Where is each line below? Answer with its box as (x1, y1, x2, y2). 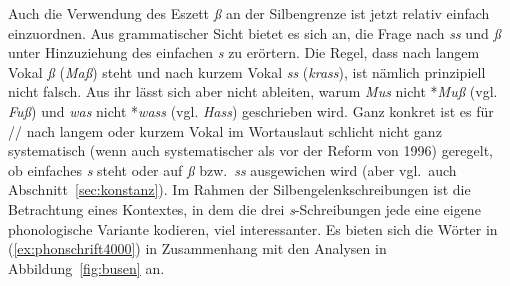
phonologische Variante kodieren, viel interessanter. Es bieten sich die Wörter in (8, 218, 498, 239)
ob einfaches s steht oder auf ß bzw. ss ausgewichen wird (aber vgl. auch (8, 159, 457, 180)
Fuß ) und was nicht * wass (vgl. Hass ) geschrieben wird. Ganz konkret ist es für (8, 100, 494, 121)
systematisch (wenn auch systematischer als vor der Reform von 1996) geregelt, (8, 140, 494, 161)
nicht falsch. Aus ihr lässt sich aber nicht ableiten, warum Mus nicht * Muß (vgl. (8, 81, 498, 102)
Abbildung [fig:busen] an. (8, 257, 165, 278)
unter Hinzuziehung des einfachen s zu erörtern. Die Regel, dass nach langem (8, 42, 480, 63)
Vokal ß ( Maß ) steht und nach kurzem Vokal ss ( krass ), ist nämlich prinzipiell (8, 61, 486, 82)
